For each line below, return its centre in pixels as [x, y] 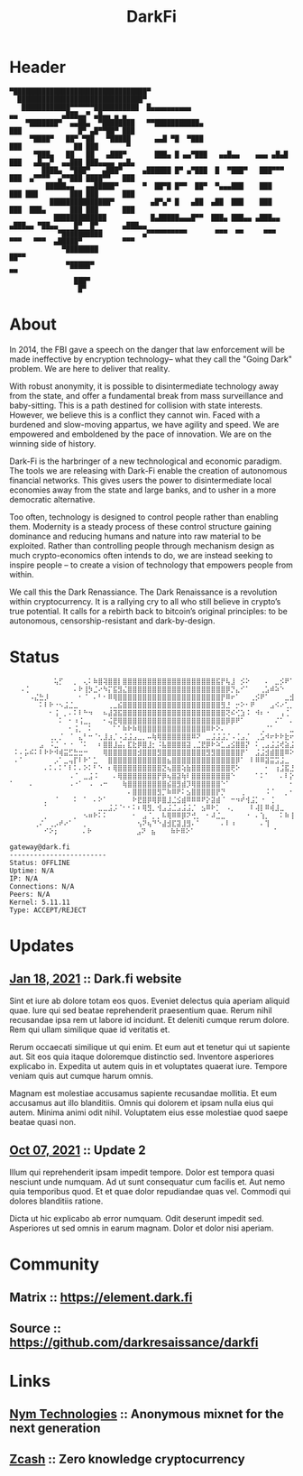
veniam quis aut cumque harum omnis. [81, 1075]
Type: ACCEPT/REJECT [48, 910]
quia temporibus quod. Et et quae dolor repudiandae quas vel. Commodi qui [150, 1191]
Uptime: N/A [32, 871]
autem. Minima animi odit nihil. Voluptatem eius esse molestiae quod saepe [149, 1112]
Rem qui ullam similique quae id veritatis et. [90, 1029]
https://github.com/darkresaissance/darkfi [134, 1342]
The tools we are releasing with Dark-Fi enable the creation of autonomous [148, 470]
